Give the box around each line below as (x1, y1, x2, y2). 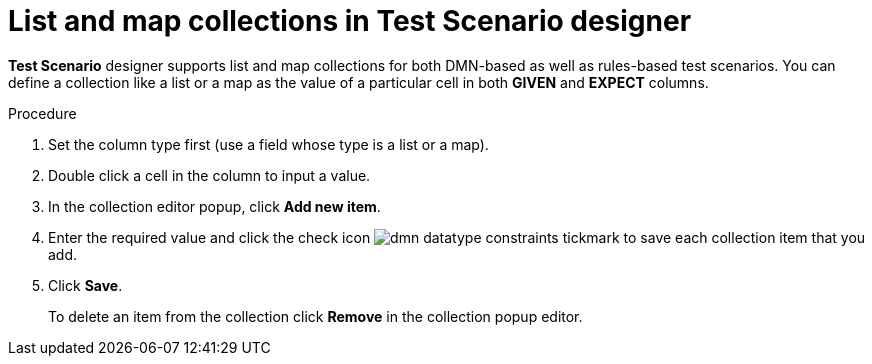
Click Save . (48, 276, 123, 294)
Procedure (8, 104, 77, 122)
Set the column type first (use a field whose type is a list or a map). (48, 135, 489, 153)
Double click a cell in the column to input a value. (48, 166, 371, 184)
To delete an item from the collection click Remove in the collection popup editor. (48, 307, 583, 325)
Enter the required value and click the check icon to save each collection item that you (48, 228, 866, 246)
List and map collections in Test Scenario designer (8, 4, 692, 38)
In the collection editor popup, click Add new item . (48, 197, 381, 215)
